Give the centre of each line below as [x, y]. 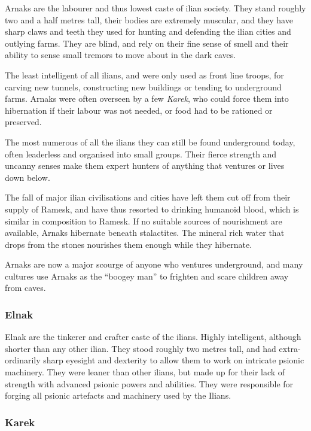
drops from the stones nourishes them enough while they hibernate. [129, 244]
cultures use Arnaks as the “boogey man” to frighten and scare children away [147, 276]
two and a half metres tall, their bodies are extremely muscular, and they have [149, 19]
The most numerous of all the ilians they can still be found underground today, [150, 142]
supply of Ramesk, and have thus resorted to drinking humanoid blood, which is [152, 209]
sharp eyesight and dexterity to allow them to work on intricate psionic [174, 360]
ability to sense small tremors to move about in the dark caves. [121, 55]
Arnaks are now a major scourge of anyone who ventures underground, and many [154, 264]
